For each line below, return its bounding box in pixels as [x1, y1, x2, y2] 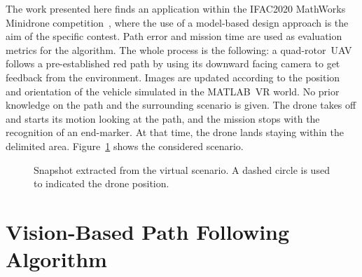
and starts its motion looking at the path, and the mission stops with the [6, 111, 320, 126]
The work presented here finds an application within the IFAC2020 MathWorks [6, 1, 346, 15]
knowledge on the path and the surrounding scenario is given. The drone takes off [6, 97, 356, 112]
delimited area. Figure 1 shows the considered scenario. [6, 138, 244, 153]
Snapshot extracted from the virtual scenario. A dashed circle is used [34, 162, 330, 177]
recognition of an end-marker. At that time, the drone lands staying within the [6, 125, 344, 140]
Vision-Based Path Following [6, 217, 290, 245]
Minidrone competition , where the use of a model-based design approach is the [6, 15, 349, 29]
